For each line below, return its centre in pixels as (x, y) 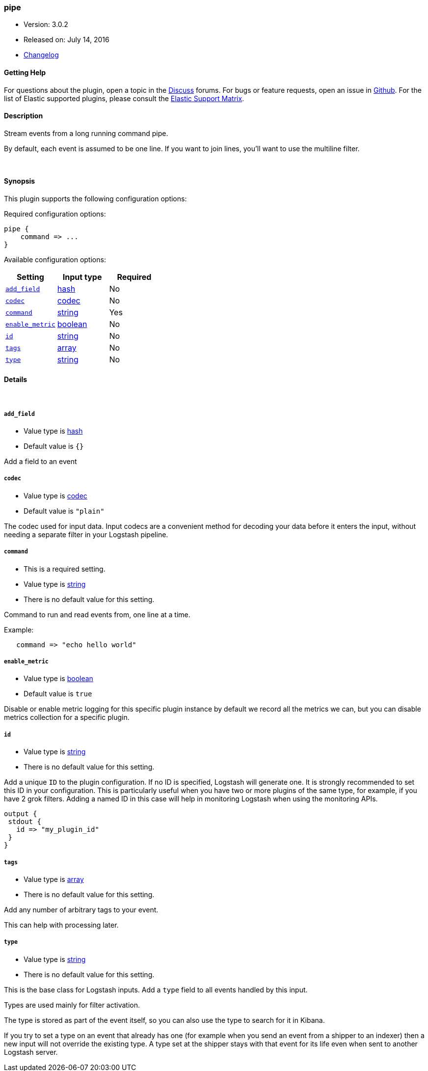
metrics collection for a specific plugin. (67, 717)
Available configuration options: (55, 260)
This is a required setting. (65, 569)
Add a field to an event (40, 462)
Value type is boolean (58, 679)
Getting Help (25, 72)
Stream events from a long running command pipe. (86, 133)
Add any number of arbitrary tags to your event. (81, 909)
